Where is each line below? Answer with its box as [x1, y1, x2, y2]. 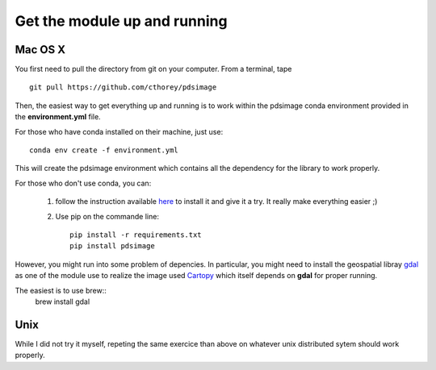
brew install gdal [35, 297, 90, 306]
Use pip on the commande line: [55, 211, 159, 221]
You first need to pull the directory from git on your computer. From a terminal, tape [15, 64, 292, 74]
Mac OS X [15, 43, 66, 56]
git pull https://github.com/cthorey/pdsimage [29, 83, 217, 92]
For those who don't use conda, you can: [15, 178, 152, 188]
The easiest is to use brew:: [15, 285, 107, 295]
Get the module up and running [15, 12, 228, 30]
